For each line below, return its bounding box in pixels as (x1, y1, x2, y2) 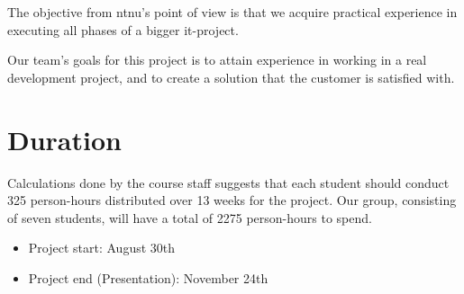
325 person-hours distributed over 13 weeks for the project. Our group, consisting (7, 191, 457, 209)
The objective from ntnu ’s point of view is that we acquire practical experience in (7, 3, 458, 21)
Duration (7, 120, 122, 157)
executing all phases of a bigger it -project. (7, 20, 239, 39)
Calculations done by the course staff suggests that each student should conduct (7, 173, 450, 192)
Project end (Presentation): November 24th (28, 268, 268, 287)
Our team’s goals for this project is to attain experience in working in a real (7, 50, 427, 69)
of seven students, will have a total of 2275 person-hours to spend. (7, 208, 372, 227)
